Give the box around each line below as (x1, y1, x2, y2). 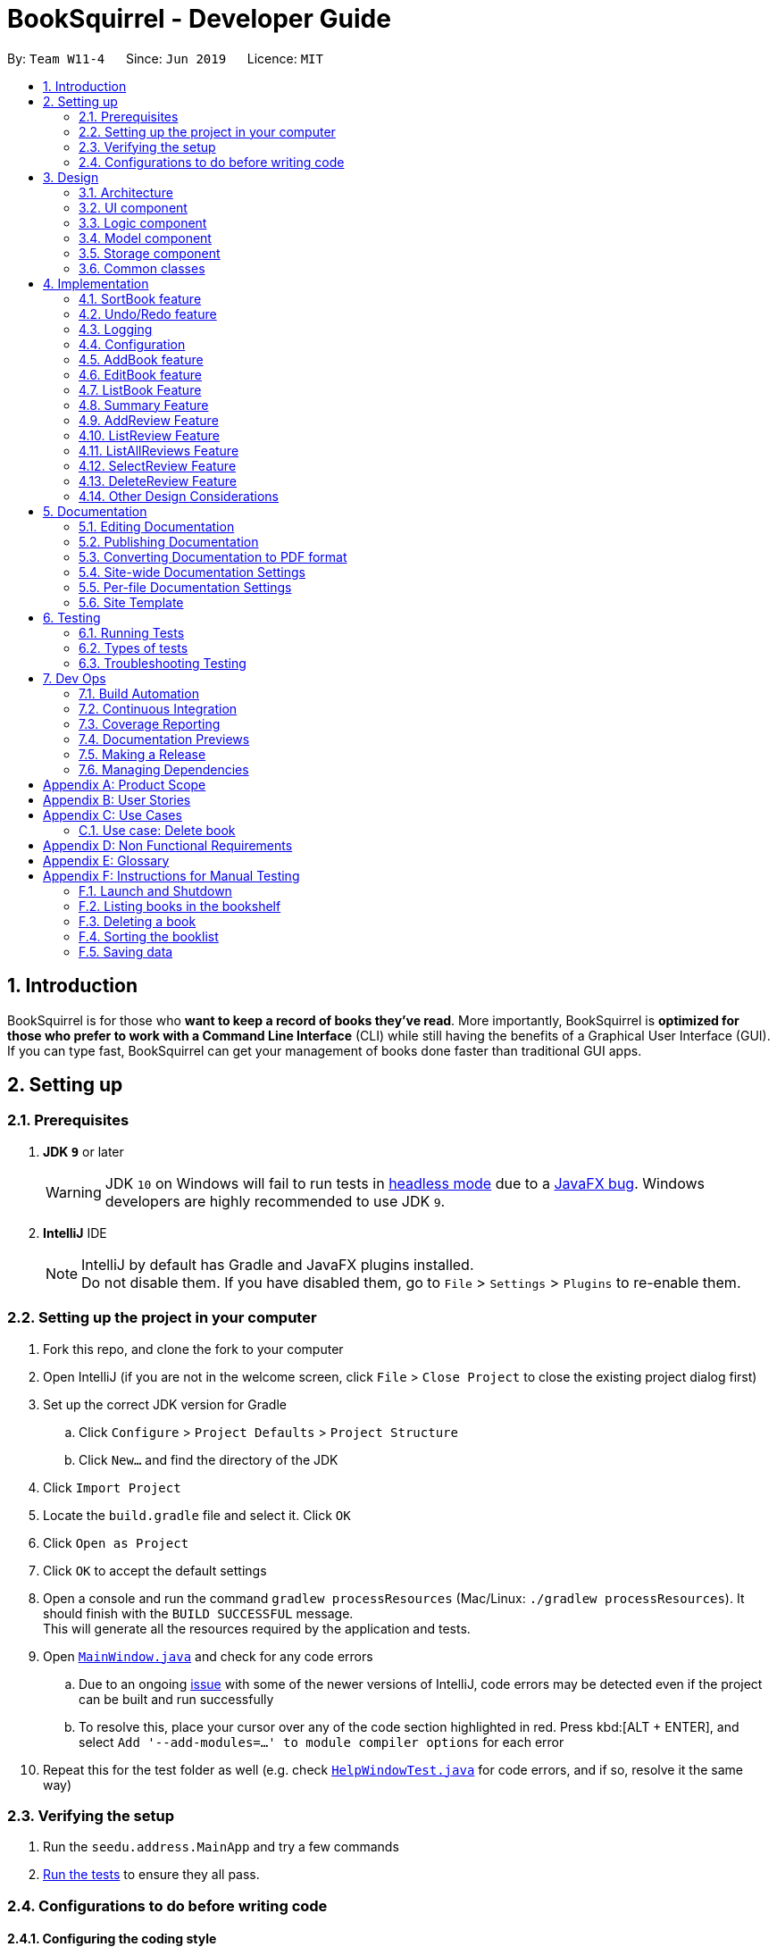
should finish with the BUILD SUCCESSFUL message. (43, 1605, 354, 1621)
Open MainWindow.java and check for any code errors (43, 1648, 373, 1664)
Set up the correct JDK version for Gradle (43, 1396, 287, 1412)
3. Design (43, 169, 99, 185)
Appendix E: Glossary (43, 852, 170, 868)
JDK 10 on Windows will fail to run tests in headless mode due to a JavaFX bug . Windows (104, 1174, 705, 1192)
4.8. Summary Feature (79, 397, 209, 413)
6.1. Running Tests (79, 624, 185, 640)
